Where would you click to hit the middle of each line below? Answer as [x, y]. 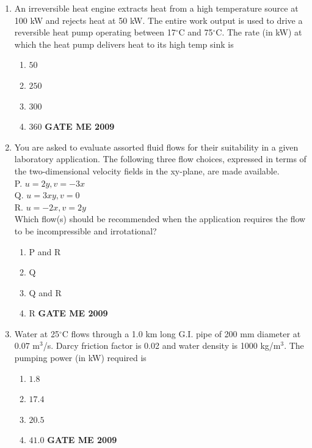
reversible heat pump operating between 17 [95, 32]
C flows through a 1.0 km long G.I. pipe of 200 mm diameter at [181, 333]
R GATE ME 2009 [68, 313]
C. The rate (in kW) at [259, 32]
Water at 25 [37, 333]
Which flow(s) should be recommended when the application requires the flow [160, 219]
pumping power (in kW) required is [80, 358]
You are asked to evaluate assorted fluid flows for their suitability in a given [156, 147]
